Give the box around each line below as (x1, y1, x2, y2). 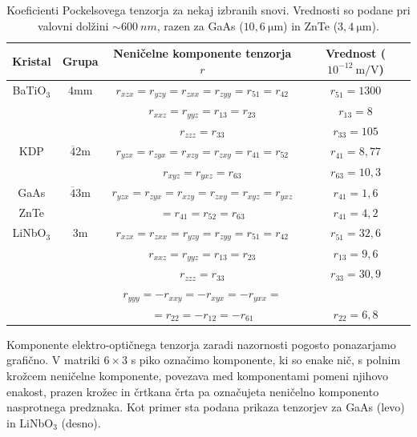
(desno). (61, 414, 101, 431)
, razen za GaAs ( (156, 17, 244, 34)
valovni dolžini (38, 17, 109, 34)
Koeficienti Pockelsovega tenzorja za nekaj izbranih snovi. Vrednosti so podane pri (6, 2, 411, 18)
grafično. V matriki (6, 351, 100, 368)
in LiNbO (6, 414, 54, 431)
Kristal (12, 52, 51, 69)
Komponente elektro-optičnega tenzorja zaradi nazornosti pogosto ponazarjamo (6, 335, 396, 352)
